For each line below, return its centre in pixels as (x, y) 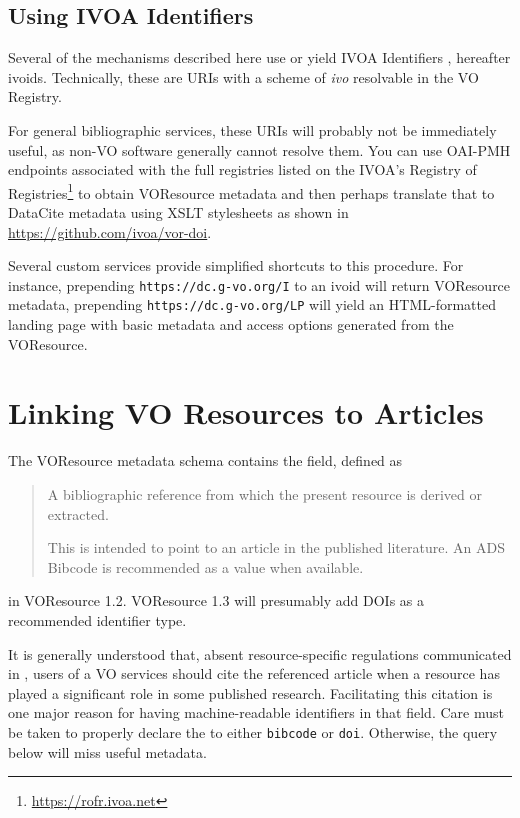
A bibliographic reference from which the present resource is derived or (264, 494)
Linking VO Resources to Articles (246, 412)
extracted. (78, 513)
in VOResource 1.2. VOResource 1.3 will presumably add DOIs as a (216, 600)
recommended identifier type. (97, 619)
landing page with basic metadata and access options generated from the (231, 324)
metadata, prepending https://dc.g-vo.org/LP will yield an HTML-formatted (252, 304)
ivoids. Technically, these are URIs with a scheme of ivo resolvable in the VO (243, 76)
